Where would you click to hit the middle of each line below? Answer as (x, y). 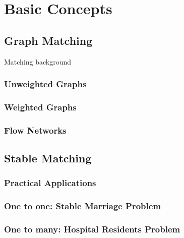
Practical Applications (50, 183)
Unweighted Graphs (45, 84)
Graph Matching (48, 40)
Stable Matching (48, 158)
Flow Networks (35, 130)
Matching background (38, 61)
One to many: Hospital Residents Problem (92, 229)
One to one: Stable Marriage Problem (83, 206)
